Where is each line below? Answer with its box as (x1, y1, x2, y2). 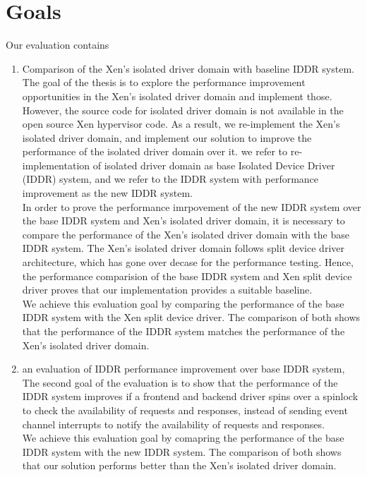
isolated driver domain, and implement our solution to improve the (22, 130, 312, 145)
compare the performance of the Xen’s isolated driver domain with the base (22, 227, 349, 241)
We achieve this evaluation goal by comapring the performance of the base (22, 430, 344, 445)
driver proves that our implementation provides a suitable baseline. (22, 282, 313, 297)
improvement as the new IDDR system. (22, 186, 193, 200)
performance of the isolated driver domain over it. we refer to (22, 144, 288, 159)
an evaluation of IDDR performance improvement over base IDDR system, (22, 361, 345, 376)
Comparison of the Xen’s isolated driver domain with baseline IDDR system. (22, 61, 354, 76)
